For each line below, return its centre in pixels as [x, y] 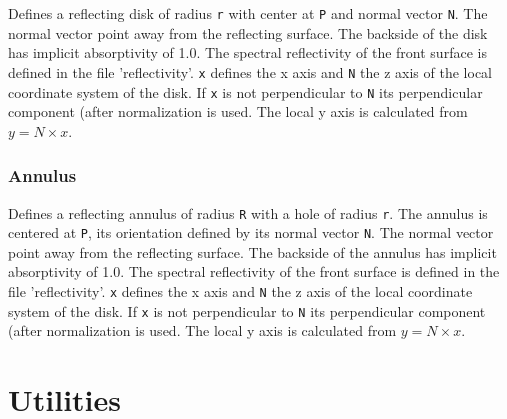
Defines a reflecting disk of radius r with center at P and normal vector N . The [248, 13]
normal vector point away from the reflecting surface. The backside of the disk [248, 32]
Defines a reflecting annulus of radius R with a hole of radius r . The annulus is [248, 212]
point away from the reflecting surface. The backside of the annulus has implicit [252, 251]
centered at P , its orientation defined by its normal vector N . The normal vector [251, 232]
